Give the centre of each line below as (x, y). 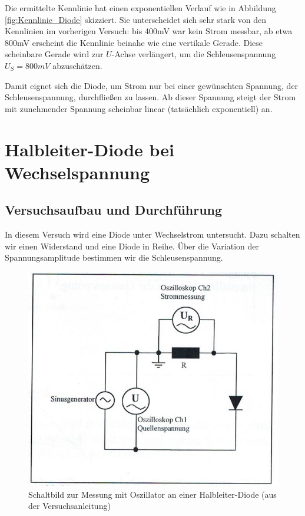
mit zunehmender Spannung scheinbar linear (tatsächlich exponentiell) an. (139, 108)
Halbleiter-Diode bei (90, 149)
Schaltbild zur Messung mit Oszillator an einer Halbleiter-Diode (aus (152, 494)
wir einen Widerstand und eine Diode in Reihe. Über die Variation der (132, 246)
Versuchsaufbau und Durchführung (114, 210)
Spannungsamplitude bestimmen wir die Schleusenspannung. (114, 257)
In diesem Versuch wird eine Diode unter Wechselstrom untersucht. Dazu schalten (152, 234)
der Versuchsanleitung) (69, 506)
